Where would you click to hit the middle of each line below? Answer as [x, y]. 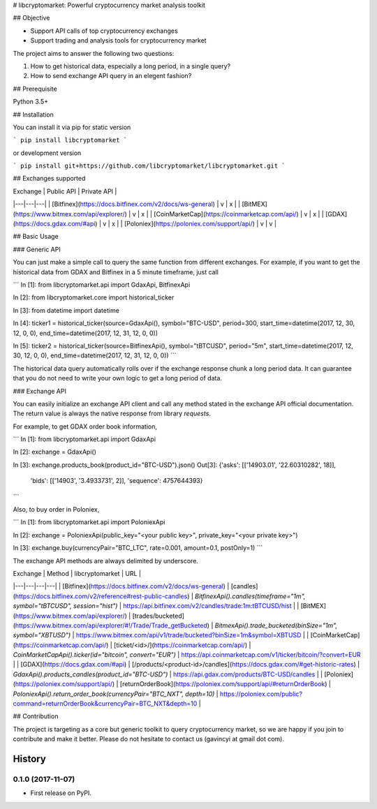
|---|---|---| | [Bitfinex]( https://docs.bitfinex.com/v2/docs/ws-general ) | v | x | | [127, 204]
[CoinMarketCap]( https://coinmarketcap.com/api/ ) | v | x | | [239, 214]
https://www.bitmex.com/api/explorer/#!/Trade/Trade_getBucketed [111, 625]
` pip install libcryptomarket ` [70, 140]
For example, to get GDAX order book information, [85, 426]
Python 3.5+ [31, 102]
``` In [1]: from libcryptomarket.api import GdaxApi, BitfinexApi [102, 284]
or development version [47, 153]
